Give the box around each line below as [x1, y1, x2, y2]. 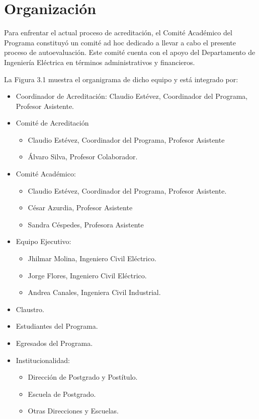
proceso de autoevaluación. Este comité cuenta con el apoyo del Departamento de [4, 47, 255, 57]
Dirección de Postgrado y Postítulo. [28, 372, 138, 382]
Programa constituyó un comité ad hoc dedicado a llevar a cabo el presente [4, 37, 236, 47]
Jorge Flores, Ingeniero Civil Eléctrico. [28, 270, 147, 280]
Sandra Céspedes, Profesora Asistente [28, 219, 144, 229]
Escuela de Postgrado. [28, 388, 96, 399]
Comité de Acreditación [16, 117, 89, 128]
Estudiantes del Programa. [16, 321, 98, 331]
